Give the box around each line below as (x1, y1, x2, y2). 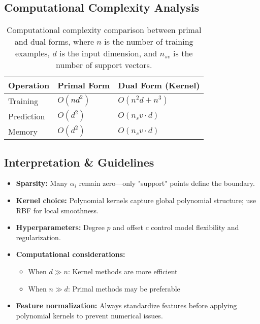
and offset (113, 222, 143, 233)
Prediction (8, 110, 45, 122)
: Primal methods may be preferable (68, 283, 180, 294)
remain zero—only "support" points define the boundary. (79, 178, 255, 188)
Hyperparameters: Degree (16, 222, 105, 233)
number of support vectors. (56, 59, 152, 71)
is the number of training (104, 36, 193, 48)
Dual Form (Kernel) (118, 79, 200, 91)
